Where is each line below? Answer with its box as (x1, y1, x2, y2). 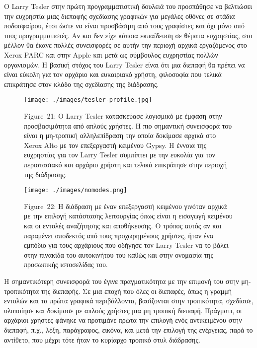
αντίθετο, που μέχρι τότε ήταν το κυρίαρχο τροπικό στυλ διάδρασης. (4, 334, 200, 345)
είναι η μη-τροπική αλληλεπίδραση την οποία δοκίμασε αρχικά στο (24, 130, 216, 140)
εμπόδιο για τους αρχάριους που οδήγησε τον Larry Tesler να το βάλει (24, 240, 229, 250)
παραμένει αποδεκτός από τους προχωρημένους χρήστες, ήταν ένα (24, 230, 214, 240)
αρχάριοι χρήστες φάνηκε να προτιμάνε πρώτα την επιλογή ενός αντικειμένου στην (4, 315, 242, 325)
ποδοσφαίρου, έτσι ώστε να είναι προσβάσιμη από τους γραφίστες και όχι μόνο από (4, 20, 245, 31)
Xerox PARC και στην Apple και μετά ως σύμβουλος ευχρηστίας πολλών (4, 49, 218, 60)
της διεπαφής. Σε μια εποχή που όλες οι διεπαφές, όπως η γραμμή (41, 285, 232, 296)
